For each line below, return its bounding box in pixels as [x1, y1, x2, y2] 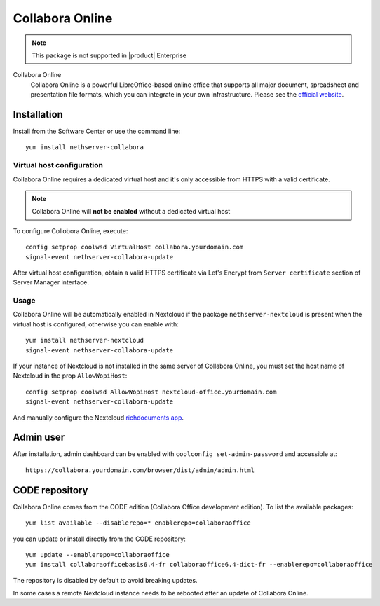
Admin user [13, 432, 65, 443]
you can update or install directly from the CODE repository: [13, 535, 186, 543]
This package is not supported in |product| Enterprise [32, 51, 187, 60]
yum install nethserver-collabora [25, 144, 144, 151]
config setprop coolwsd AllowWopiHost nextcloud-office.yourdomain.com [25, 387, 277, 396]
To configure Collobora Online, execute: [13, 226, 128, 235]
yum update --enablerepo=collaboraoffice [25, 551, 170, 558]
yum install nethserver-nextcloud [25, 336, 144, 345]
